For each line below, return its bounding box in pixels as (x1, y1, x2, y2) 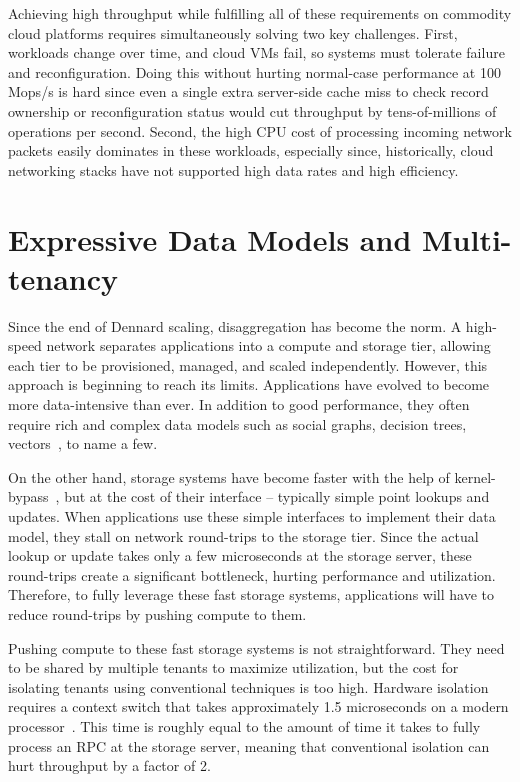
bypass (8, 486, 49, 507)
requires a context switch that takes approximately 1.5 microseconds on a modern (8, 696, 509, 717)
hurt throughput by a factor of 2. (8, 755, 211, 776)
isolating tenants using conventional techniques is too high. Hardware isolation (8, 676, 489, 697)
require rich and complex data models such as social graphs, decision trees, (8, 413, 467, 434)
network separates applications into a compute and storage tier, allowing (46, 335, 491, 356)
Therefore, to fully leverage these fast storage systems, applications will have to (8, 584, 494, 605)
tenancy (8, 257, 119, 298)
